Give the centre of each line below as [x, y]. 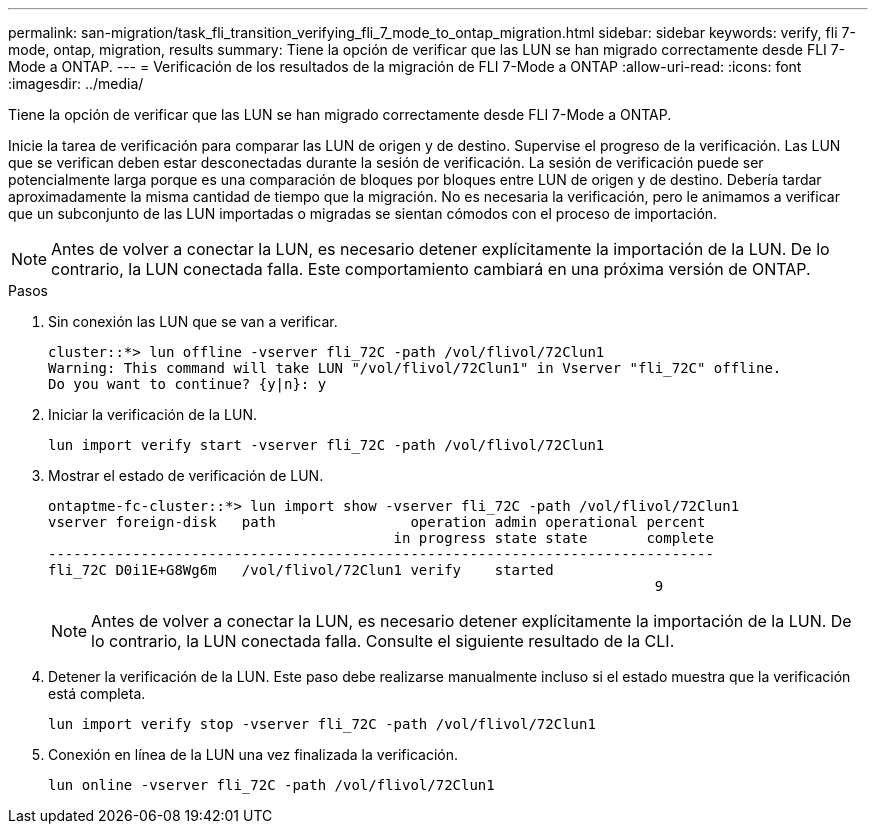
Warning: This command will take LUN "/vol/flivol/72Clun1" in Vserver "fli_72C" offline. [415, 368]
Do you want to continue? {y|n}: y [187, 384]
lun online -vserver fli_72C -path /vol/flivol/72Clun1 [271, 785]
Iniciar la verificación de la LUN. [152, 414]
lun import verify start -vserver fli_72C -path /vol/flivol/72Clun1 [326, 445]
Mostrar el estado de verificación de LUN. [186, 475]
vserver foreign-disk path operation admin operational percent [377, 522]
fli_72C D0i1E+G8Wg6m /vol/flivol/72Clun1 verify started [301, 570]
